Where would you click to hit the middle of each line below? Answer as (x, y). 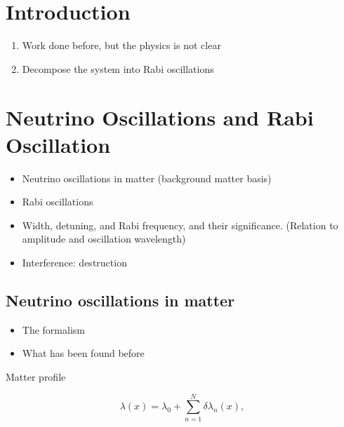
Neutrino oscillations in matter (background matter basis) (147, 178)
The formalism (53, 329)
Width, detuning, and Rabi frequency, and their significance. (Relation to (180, 225)
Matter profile (36, 376)
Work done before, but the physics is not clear (121, 45)
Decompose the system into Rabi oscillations (118, 68)
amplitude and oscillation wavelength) (104, 239)
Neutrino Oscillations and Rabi (160, 117)
